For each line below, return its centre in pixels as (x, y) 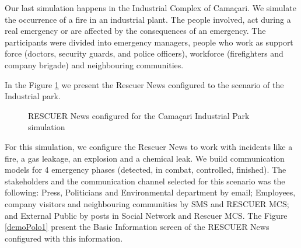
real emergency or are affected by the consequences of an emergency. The (135, 31)
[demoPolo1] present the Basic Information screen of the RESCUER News (137, 227)
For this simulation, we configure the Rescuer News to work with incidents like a (149, 146)
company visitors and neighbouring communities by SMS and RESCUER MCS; (147, 203)
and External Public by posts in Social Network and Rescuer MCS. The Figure (146, 215)
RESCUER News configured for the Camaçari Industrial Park (139, 115)
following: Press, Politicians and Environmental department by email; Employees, (150, 192)
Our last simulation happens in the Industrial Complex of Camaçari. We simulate (150, 8)
